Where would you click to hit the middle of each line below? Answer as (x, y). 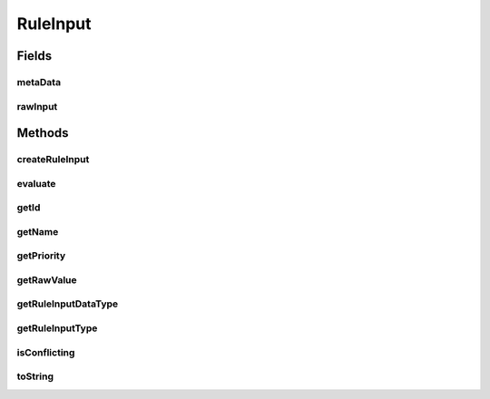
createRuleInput (53, 160)
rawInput (37, 106)
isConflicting (46, 352)
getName (38, 231)
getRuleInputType (57, 328)
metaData (39, 82)
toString (35, 376)
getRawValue (47, 279)
